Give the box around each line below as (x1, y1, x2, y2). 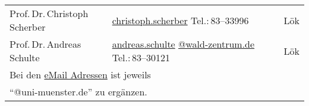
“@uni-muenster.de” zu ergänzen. (10, 85, 147, 98)
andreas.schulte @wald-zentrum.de (112, 37, 255, 51)
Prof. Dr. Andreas (10, 37, 81, 51)
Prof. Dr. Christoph (10, 6, 89, 20)
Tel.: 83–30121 (112, 51, 171, 64)
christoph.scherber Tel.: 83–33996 (112, 13, 249, 27)
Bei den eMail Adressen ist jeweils (10, 68, 151, 81)
